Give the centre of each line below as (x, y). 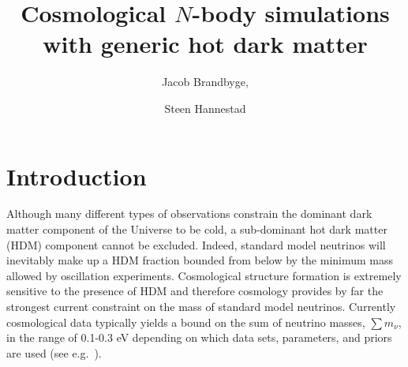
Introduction (77, 176)
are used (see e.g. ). (54, 352)
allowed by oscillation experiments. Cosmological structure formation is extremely (204, 275)
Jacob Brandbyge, (205, 82)
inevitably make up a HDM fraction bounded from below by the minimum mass (200, 260)
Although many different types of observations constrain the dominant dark (189, 213)
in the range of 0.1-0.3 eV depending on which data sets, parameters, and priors (199, 337)
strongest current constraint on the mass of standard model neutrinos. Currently (201, 306)
